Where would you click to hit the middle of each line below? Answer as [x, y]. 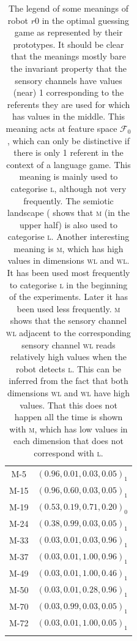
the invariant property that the [68, 68]
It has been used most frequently [68, 273]
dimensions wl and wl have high [68, 393]
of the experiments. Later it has [68, 297]
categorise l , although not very [68, 188]
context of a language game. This [68, 164]
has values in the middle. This [68, 116]
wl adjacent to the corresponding [68, 333]
